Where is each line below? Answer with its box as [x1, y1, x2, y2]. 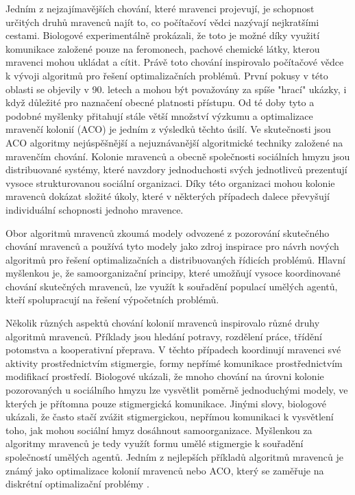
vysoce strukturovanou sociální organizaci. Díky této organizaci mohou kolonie [5, 175, 335, 190]
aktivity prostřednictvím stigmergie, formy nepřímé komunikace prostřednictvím [5, 355, 343, 370]
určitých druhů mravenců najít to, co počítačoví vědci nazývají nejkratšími [5, 14, 319, 29]
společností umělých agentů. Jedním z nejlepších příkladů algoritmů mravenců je [5, 450, 343, 464]
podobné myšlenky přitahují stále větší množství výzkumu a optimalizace [5, 108, 313, 123]
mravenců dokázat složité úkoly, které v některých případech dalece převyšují [5, 189, 330, 203]
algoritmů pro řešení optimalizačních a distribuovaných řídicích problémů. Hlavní [5, 252, 345, 266]
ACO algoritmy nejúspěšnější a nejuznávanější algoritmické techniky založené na [5, 135, 343, 149]
